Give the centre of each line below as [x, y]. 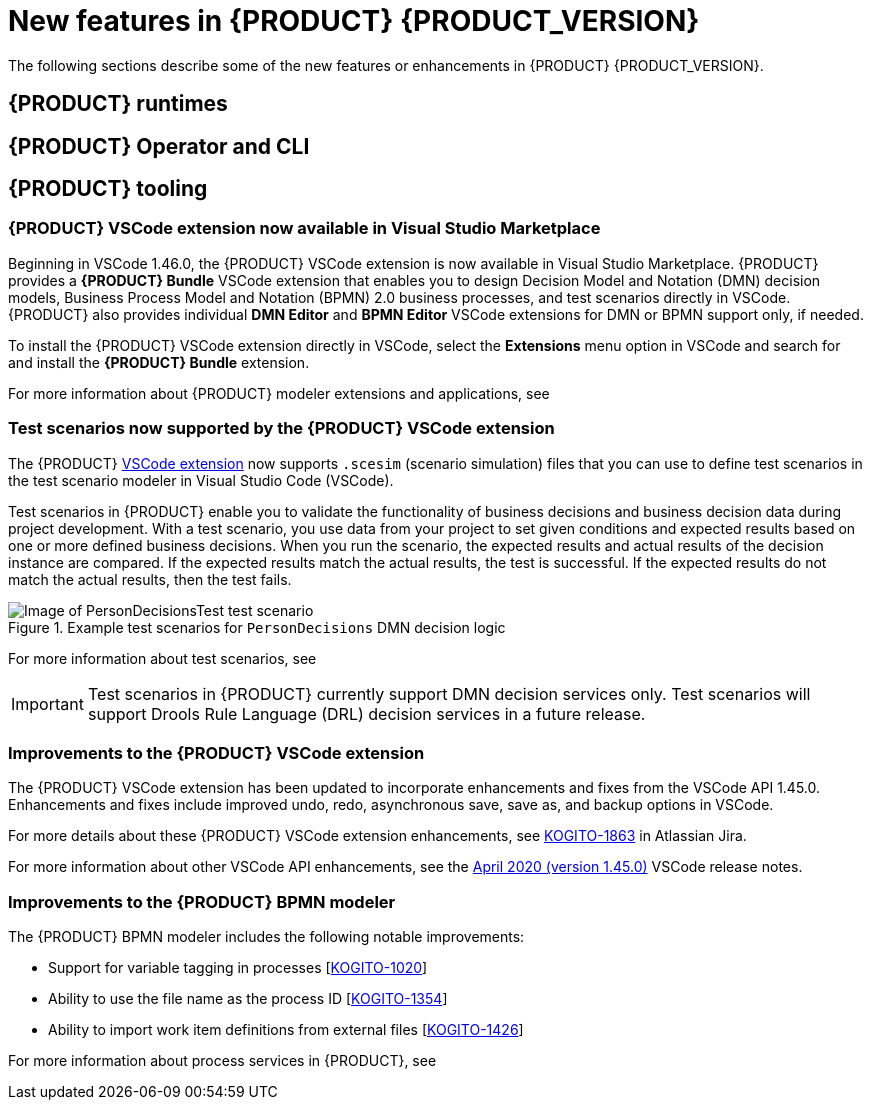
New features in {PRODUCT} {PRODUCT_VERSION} [354, 21]
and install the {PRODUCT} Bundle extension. [159, 362]
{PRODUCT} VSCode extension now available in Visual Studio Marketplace [304, 228]
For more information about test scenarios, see [162, 658]
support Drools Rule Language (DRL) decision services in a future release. [366, 713]
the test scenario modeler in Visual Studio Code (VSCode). [201, 480]
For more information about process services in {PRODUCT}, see [222, 1061]
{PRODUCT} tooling [108, 189]
